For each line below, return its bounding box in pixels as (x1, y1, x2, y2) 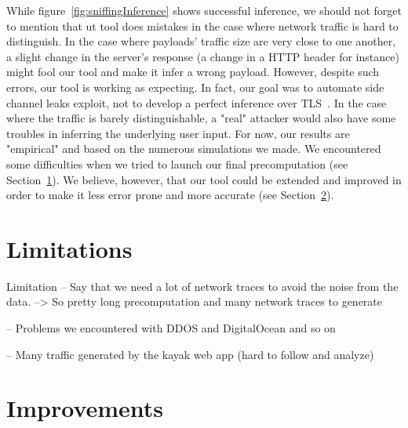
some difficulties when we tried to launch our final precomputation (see (6, 155, 348, 172)
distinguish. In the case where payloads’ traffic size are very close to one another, (6, 33, 396, 49)
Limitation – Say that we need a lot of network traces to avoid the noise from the (6, 277, 399, 294)
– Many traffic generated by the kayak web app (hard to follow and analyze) (6, 346, 374, 362)
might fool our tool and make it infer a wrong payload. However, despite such (6, 63, 380, 80)
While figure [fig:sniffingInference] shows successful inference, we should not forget (6, 2, 402, 18)
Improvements (6, 392, 164, 424)
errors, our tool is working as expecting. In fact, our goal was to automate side (6, 78, 384, 95)
